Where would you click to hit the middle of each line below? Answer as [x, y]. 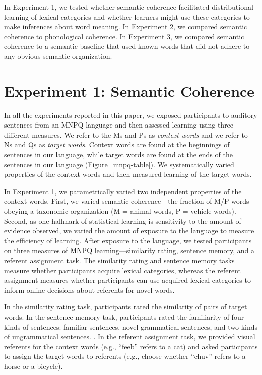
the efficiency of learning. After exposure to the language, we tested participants [128, 240]
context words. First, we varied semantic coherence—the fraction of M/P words [127, 201]
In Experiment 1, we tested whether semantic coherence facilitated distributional [129, 7]
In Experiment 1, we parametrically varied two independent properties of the [123, 191]
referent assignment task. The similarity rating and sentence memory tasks [119, 260]
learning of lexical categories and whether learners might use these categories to [127, 16]
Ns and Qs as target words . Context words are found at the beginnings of [117, 144]
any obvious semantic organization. [58, 56]
